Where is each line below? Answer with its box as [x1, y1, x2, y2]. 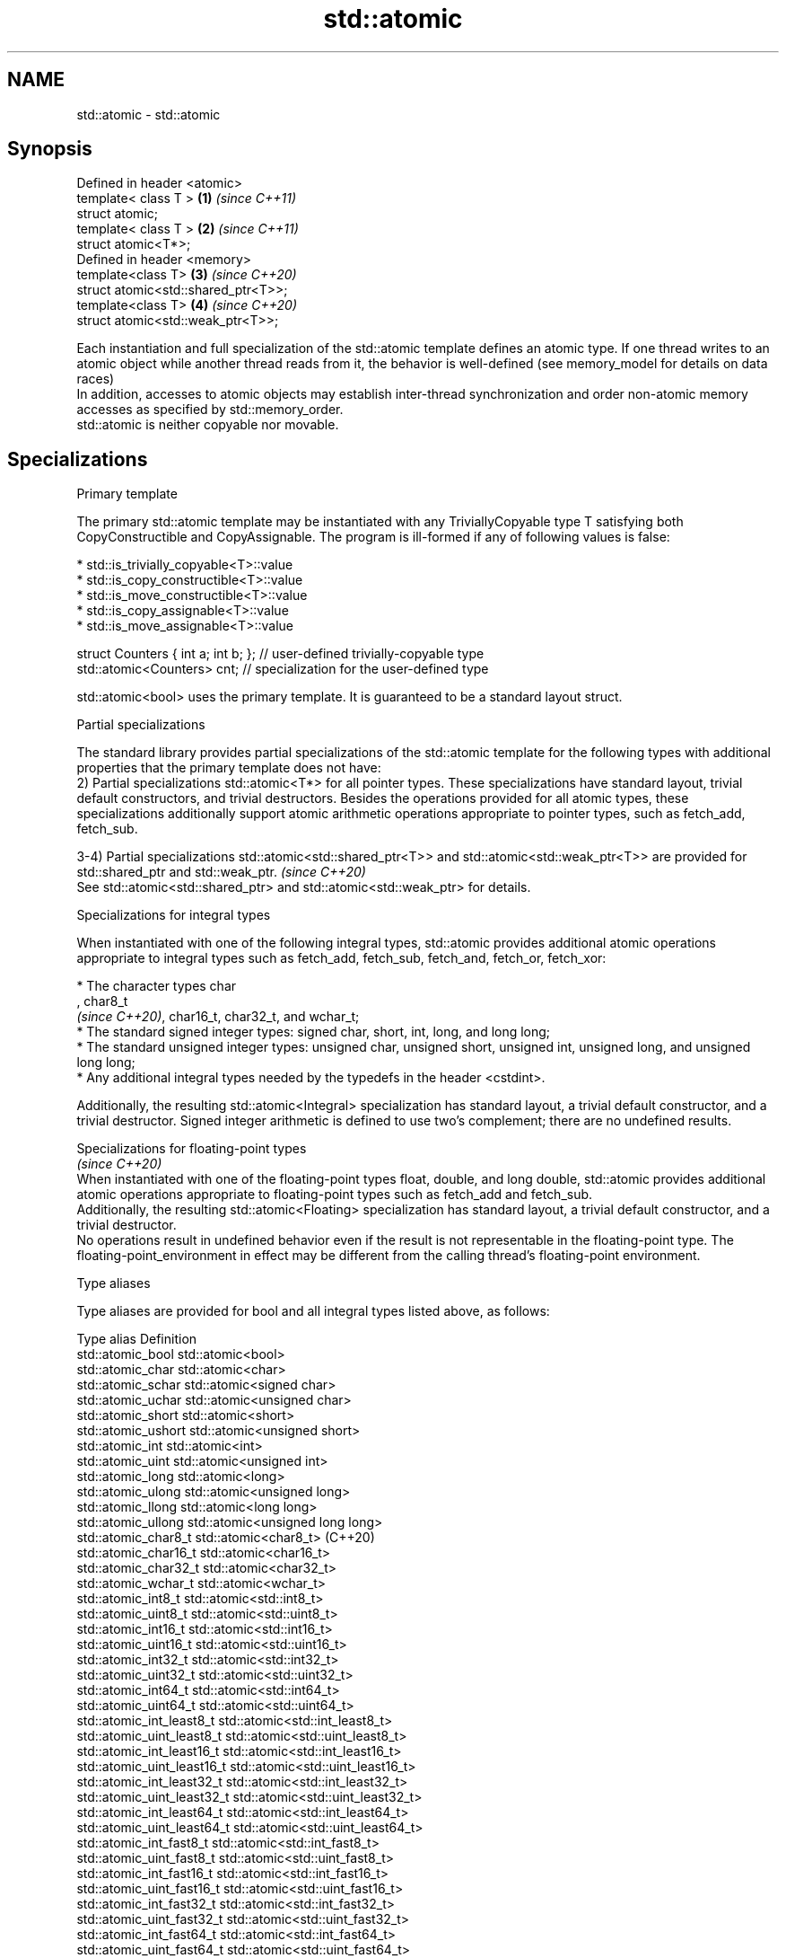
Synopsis [7, 137, 92, 161]
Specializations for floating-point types [76, 1141, 307, 1157]
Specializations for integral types [76, 907, 271, 923]
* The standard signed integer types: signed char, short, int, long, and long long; [76, 1024, 551, 1040]
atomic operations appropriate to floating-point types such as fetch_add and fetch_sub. [76, 1186, 593, 1203]
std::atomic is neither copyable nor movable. [76, 417, 339, 433]
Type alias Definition [76, 1331, 197, 1347]
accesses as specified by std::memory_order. [76, 401, 344, 418]
